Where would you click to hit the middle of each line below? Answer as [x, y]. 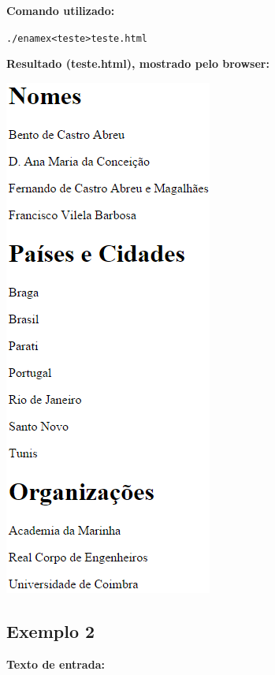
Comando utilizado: [61, 10]
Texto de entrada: [56, 664]
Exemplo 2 [51, 630]
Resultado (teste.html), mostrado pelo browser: [138, 63]
